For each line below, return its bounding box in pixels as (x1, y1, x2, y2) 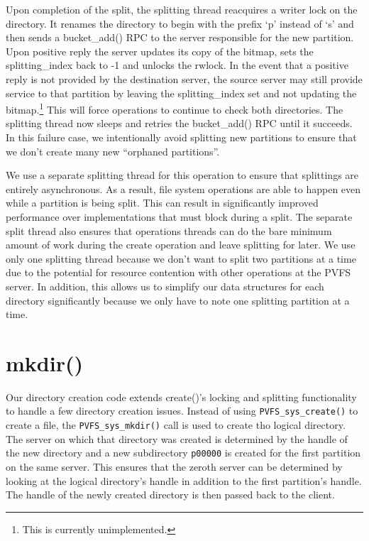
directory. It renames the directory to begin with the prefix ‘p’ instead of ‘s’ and (6, 16, 354, 31)
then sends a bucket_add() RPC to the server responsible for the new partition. (6, 30, 354, 45)
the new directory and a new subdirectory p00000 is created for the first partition (6, 445, 361, 460)
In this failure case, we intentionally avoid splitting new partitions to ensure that (6, 130, 357, 144)
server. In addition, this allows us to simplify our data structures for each (6, 278, 324, 293)
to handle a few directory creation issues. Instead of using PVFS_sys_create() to (6, 403, 358, 418)
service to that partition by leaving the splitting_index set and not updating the (6, 85, 357, 100)
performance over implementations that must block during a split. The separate (6, 209, 353, 224)
